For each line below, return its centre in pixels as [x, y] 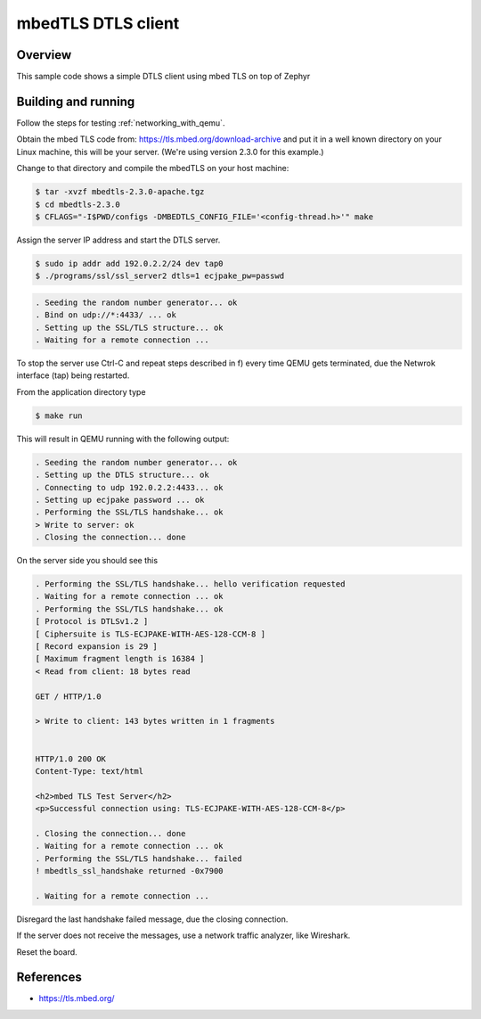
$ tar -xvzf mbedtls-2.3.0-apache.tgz [120, 192]
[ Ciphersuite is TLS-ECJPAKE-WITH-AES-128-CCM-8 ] [151, 634]
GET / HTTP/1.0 [68, 696]
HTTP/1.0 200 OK [71, 759]
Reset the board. [47, 952]
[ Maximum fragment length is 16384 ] [120, 659]
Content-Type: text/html [90, 771]
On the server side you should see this [87, 561]
